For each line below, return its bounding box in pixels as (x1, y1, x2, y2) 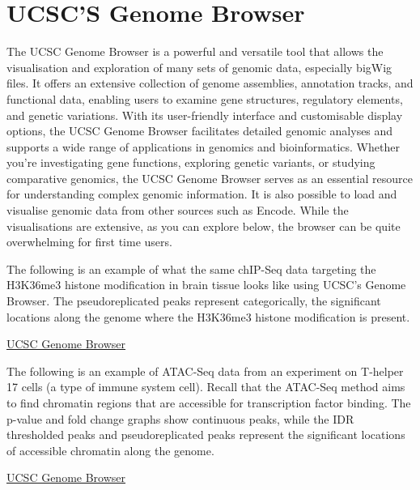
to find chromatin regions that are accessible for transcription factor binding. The (6, 394, 411, 411)
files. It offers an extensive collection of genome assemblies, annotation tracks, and (6, 75, 414, 92)
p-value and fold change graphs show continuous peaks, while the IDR (6, 410, 354, 427)
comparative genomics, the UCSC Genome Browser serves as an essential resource (6, 169, 413, 186)
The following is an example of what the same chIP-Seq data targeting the (6, 260, 376, 277)
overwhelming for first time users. (6, 233, 172, 250)
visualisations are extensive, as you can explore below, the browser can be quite (6, 217, 401, 234)
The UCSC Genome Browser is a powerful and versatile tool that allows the (6, 43, 384, 60)
